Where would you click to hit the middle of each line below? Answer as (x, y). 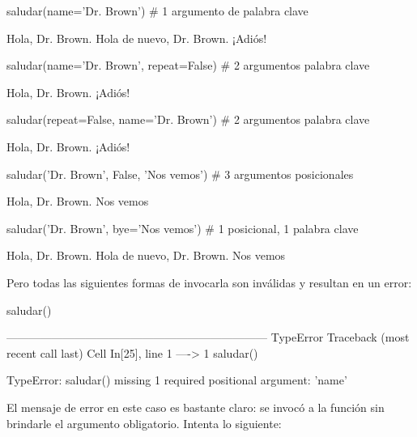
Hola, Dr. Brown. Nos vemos (78, 201)
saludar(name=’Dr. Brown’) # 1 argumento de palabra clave (157, 11)
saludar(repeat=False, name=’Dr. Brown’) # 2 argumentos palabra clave (188, 119)
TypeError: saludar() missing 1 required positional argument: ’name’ (177, 380)
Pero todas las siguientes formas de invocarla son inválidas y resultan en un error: (209, 282)
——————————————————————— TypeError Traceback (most (208, 337)
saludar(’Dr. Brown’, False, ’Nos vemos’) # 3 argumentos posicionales (180, 174)
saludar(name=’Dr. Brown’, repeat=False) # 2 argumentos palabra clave (188, 65)
